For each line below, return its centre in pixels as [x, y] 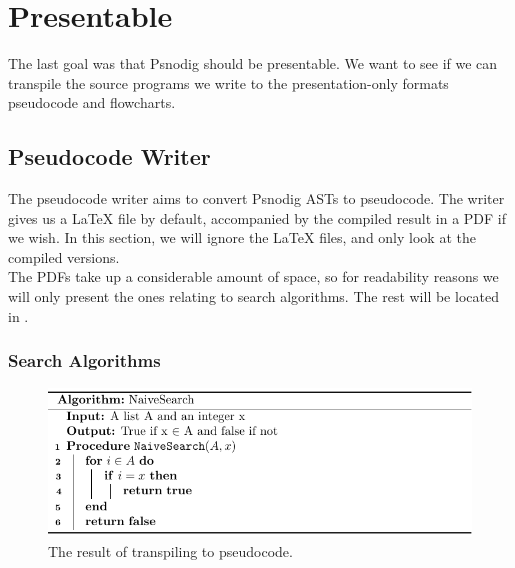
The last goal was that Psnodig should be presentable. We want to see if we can [253, 63]
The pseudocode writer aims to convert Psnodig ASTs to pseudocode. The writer [256, 198]
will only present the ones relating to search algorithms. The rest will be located [253, 296]
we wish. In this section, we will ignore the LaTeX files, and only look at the [242, 237]
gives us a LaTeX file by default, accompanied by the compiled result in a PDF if [257, 217]
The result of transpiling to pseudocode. [170, 550]
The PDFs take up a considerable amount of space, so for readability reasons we [253, 276]
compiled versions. [64, 256]
